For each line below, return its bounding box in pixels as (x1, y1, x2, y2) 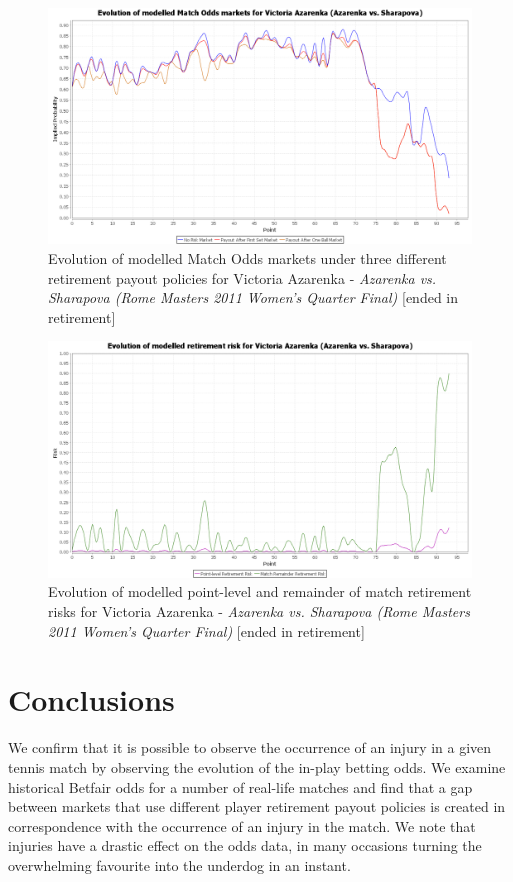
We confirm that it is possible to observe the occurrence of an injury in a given (8, 737, 492, 758)
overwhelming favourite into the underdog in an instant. (8, 854, 351, 875)
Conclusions (8, 679, 175, 720)
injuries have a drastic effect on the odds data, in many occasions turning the (8, 835, 482, 856)
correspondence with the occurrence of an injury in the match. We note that (8, 815, 476, 836)
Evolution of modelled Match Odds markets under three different (48, 248, 447, 269)
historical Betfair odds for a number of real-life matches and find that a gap (8, 776, 473, 797)
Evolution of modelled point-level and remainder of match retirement (48, 581, 472, 602)
